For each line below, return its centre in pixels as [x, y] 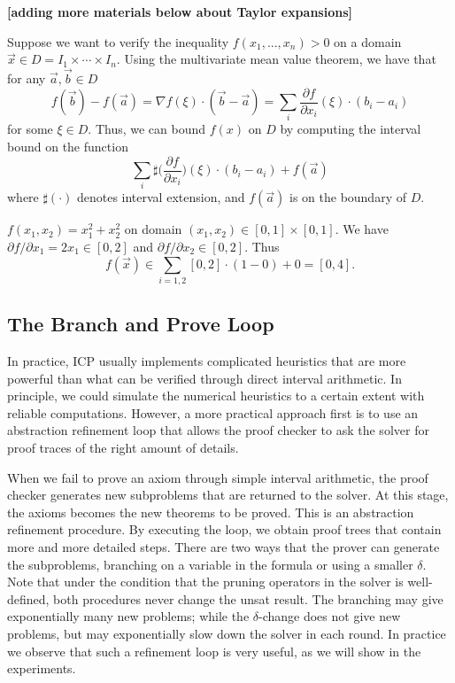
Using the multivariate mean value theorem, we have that [280, 59]
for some [30, 129]
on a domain [368, 41]
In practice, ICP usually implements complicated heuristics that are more [207, 361]
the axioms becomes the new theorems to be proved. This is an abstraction [211, 512]
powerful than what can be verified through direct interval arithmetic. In [204, 378]
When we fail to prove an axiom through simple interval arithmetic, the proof [218, 477]
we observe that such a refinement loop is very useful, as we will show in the [214, 651]
